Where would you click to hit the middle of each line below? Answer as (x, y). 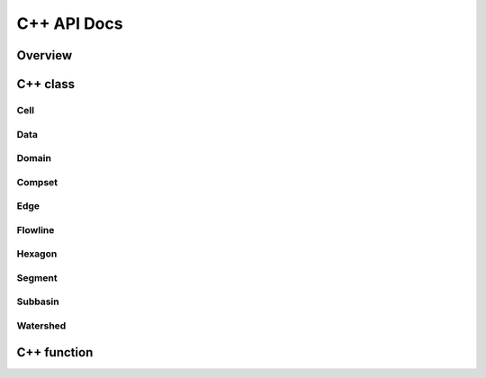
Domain (34, 158)
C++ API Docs (70, 23)
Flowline (36, 229)
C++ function (55, 352)
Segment (37, 277)
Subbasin (38, 301)
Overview (45, 55)
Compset (37, 182)
